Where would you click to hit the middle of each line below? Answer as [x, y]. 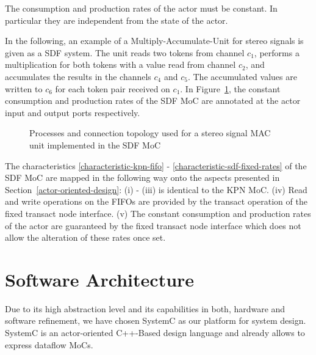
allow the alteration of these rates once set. [85, 237]
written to [24, 88]
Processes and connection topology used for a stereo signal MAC [150, 133]
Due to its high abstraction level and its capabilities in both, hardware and [145, 308]
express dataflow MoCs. [49, 344]
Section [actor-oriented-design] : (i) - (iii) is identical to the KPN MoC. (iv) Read [156, 189]
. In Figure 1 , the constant [230, 88]
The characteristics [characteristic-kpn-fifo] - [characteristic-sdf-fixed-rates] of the [156, 165]
